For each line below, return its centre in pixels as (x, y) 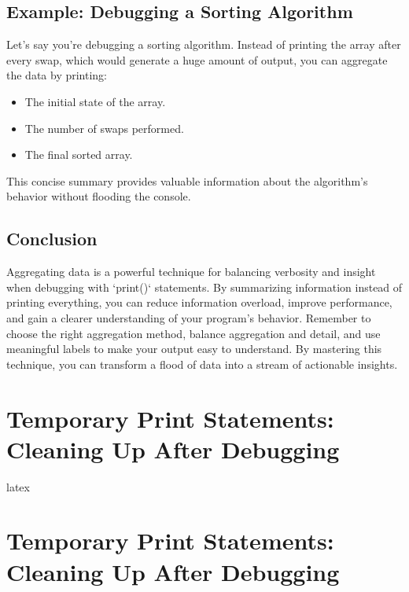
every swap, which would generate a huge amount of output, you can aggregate (197, 59)
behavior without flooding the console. (99, 196)
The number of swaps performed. (104, 128)
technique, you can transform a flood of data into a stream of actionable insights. (202, 364)
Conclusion (52, 239)
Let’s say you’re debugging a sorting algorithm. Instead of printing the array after (204, 44)
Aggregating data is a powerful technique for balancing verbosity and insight (191, 272)
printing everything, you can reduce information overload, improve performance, (199, 302)
